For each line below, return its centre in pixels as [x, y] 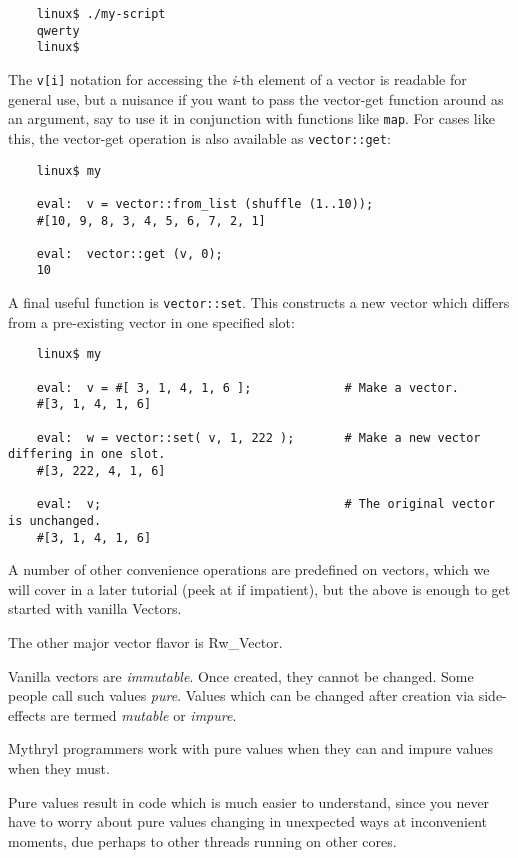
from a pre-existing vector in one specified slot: [151, 321]
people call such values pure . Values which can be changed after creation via [241, 695]
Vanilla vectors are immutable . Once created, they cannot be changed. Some [241, 675]
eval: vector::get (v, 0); [129, 253]
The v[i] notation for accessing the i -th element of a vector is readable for [237, 78]
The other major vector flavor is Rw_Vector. [145, 642]
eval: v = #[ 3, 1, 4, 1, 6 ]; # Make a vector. [248, 387]
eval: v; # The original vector [265, 504]
